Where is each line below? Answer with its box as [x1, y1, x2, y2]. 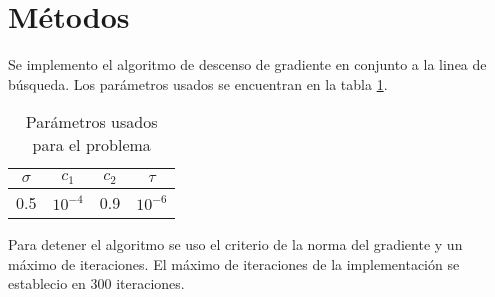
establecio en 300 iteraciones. [8, 273, 185, 294]
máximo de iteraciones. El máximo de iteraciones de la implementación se [8, 253, 460, 274]
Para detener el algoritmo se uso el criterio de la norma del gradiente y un [8, 234, 463, 255]
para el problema [32, 133, 151, 157]
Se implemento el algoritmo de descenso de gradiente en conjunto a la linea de [8, 54, 487, 75]
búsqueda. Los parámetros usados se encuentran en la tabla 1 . [8, 73, 388, 94]
